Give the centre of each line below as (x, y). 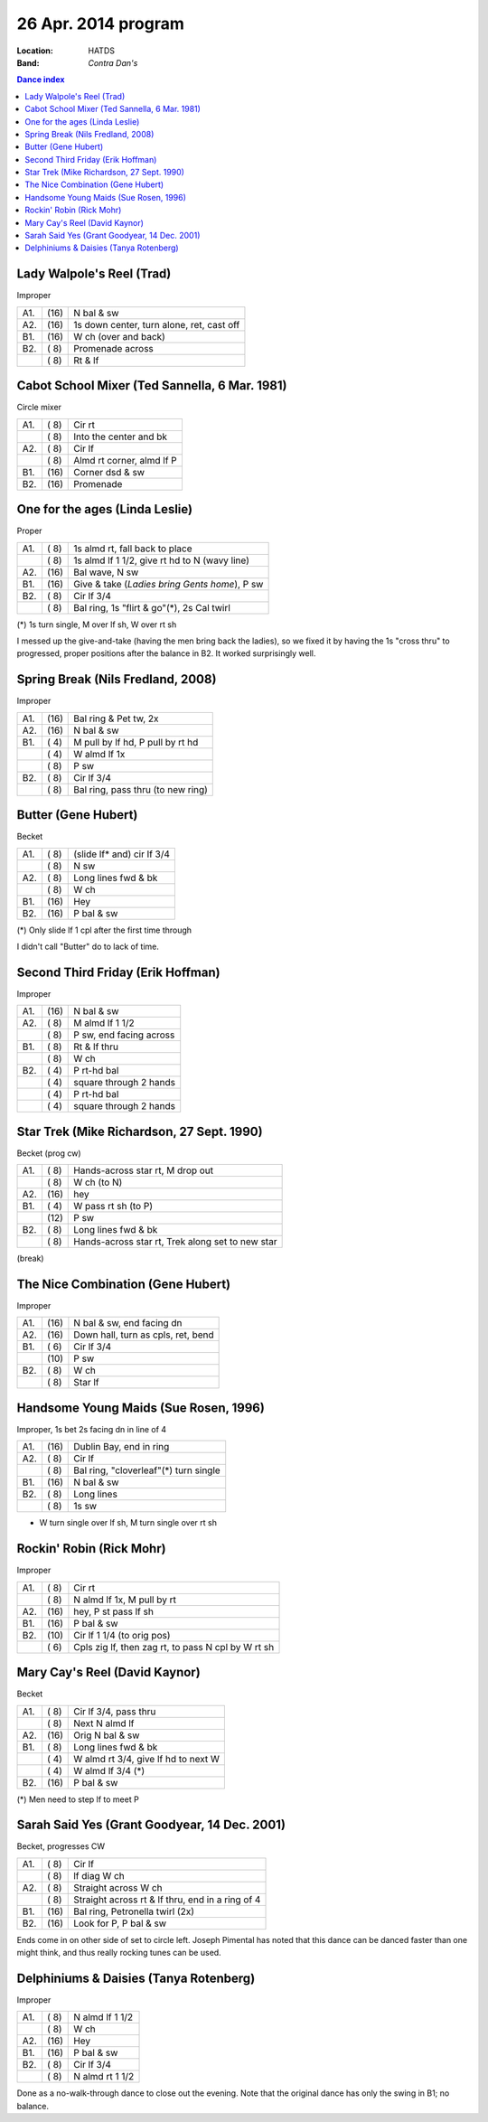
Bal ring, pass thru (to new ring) (141, 789)
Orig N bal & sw (107, 1735)
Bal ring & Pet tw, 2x (116, 718)
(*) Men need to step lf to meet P (78, 1799)
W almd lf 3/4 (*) (109, 1770)
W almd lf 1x (99, 754)
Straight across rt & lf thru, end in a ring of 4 (167, 1900)
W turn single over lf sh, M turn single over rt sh (128, 1523)
